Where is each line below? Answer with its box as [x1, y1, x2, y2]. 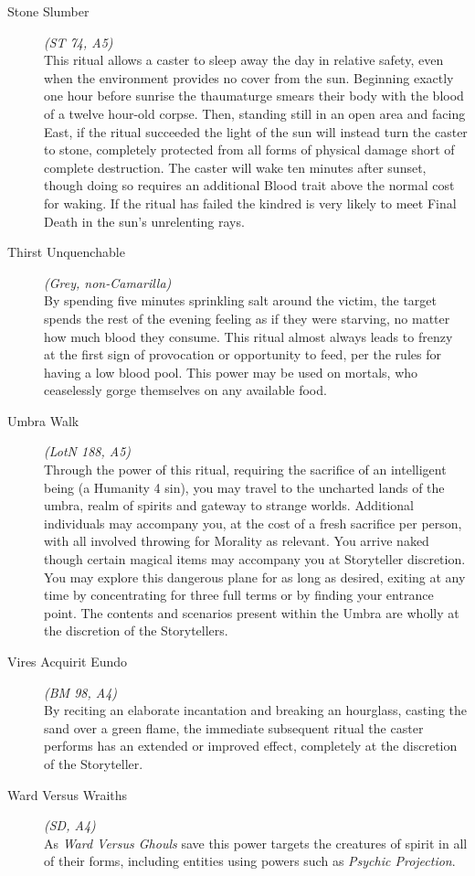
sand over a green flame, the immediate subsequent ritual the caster [44, 718, 424, 737]
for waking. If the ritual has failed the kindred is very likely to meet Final [44, 193, 457, 212]
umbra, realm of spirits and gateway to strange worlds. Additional [44, 496, 414, 515]
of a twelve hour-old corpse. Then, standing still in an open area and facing [44, 103, 466, 123]
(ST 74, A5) [44, 32, 113, 51]
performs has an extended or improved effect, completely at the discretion [44, 736, 458, 755]
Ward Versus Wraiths [7, 785, 128, 804]
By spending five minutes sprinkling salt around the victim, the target [44, 291, 437, 310]
